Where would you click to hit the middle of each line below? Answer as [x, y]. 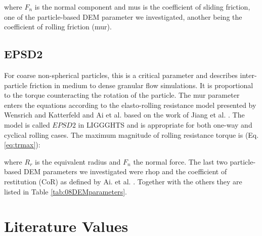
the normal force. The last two [180, 161]
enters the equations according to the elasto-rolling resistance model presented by [130, 105]
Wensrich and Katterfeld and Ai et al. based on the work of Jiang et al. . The [124, 115]
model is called [27, 124]
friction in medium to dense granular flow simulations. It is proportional [141, 85]
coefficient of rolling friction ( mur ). [58, 27]
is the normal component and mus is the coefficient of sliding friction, [142, 7]
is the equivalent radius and [78, 161]
